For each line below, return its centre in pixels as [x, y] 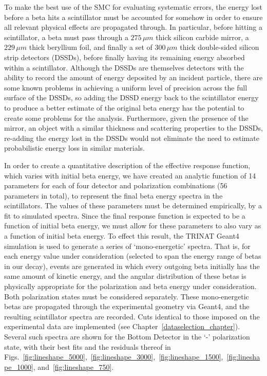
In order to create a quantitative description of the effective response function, [127, 165]
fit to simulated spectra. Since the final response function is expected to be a [125, 215]
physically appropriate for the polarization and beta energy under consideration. [130, 286]
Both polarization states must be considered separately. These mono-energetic [127, 296]
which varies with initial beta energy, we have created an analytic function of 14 [130, 175]
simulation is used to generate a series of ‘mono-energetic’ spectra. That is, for [127, 246]
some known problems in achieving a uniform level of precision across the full [126, 87]
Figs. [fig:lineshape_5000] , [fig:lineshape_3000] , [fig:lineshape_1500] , [114, 357]
